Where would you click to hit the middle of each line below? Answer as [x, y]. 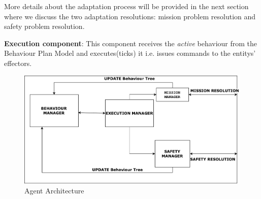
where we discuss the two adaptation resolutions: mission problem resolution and [130, 16]
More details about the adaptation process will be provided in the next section [126, 6]
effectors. [18, 63]
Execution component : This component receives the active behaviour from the [131, 43]
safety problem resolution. [44, 26]
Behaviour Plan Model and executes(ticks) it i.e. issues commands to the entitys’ [130, 53]
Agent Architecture [54, 191]
